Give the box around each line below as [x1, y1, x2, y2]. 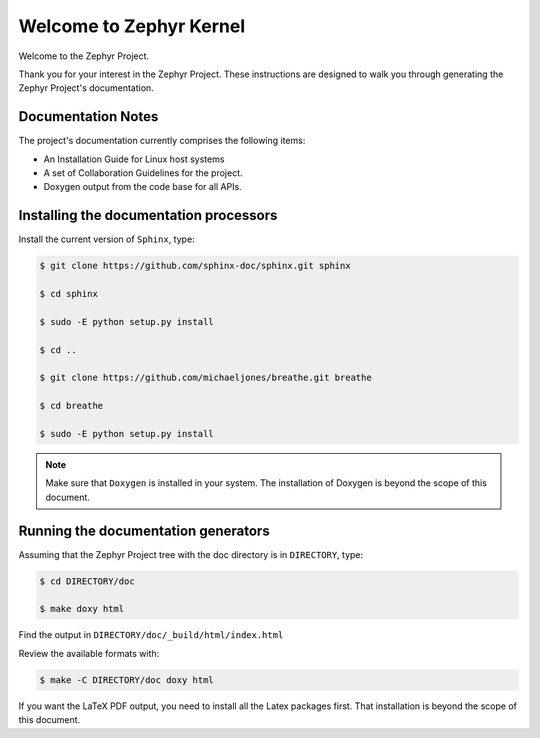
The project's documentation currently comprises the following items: [18, 135, 306, 147]
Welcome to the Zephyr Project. [18, 50, 150, 62]
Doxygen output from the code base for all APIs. [43, 181, 242, 193]
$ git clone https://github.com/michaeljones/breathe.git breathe [39, 372, 372, 384]
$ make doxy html [39, 603, 125, 615]
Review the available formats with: [18, 647, 160, 659]
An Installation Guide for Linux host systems [43, 153, 225, 165]
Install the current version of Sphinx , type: [18, 233, 195, 245]
